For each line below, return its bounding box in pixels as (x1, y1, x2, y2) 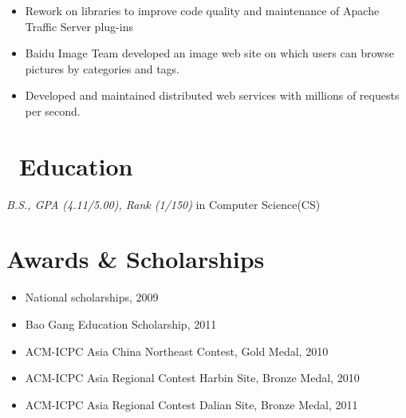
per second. (25, 102, 81, 119)
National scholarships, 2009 (25, 289, 159, 306)
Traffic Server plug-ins (25, 18, 133, 34)
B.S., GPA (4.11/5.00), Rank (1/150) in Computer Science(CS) (6, 195, 321, 212)
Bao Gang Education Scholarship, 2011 (25, 316, 217, 332)
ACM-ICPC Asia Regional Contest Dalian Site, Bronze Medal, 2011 (25, 396, 358, 412)
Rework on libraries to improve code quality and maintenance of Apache (25, 2, 380, 18)
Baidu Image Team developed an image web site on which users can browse (25, 45, 394, 61)
